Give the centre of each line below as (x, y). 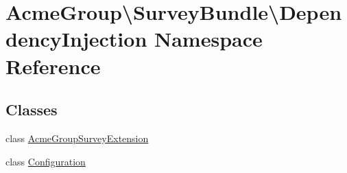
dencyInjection (76, 39)
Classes (32, 109)
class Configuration (46, 161)
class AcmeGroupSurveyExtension (77, 138)
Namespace (208, 39)
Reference (53, 66)
